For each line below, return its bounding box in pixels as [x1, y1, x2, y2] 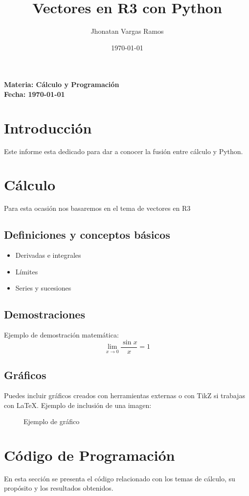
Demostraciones [4, 307, 85, 322]
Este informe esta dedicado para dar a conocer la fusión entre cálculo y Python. [4, 146, 243, 156]
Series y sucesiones [15, 283, 71, 293]
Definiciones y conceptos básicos [4, 227, 170, 242]
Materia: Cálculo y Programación [4, 79, 119, 90]
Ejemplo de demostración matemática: [4, 330, 119, 340]
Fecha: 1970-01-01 [4, 89, 65, 99]
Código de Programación [4, 445, 175, 465]
